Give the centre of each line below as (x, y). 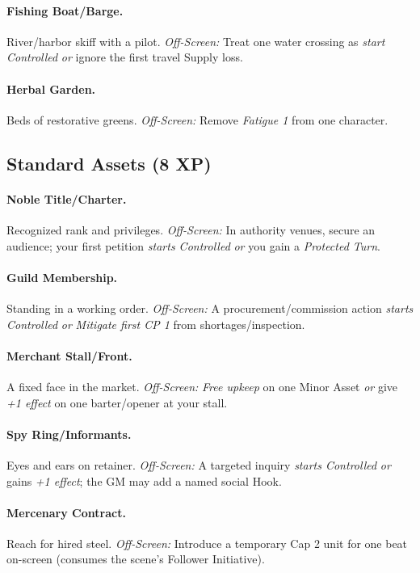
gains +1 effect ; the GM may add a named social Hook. (144, 480)
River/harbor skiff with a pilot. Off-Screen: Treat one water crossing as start (196, 41)
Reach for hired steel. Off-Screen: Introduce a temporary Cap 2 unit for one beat (207, 543)
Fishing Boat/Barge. (65, 10)
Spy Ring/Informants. (69, 434)
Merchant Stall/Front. (69, 355)
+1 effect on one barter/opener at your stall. (117, 402)
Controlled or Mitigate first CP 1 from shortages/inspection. (156, 324)
